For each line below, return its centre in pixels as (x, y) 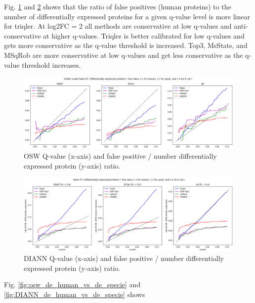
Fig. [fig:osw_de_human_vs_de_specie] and (72, 284)
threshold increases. (51, 65)
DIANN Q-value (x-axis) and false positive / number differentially (124, 258)
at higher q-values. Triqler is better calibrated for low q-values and (144, 35)
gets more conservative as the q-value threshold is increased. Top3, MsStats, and (126, 45)
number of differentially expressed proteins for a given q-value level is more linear (127, 16)
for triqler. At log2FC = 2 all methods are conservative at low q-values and (118, 26)
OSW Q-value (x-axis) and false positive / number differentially (120, 155)
